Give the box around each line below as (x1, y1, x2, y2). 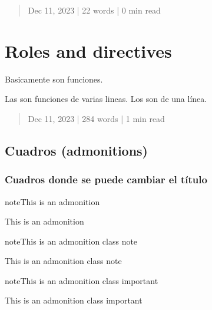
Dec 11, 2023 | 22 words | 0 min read (28, 4, 161, 16)
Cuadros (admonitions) (5, 141, 148, 159)
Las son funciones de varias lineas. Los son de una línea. (5, 93, 207, 105)
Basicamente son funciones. (5, 72, 103, 85)
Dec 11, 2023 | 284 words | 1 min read (28, 112, 165, 124)
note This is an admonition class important (5, 274, 158, 286)
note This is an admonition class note (5, 235, 138, 247)
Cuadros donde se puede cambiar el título (5, 172, 207, 187)
